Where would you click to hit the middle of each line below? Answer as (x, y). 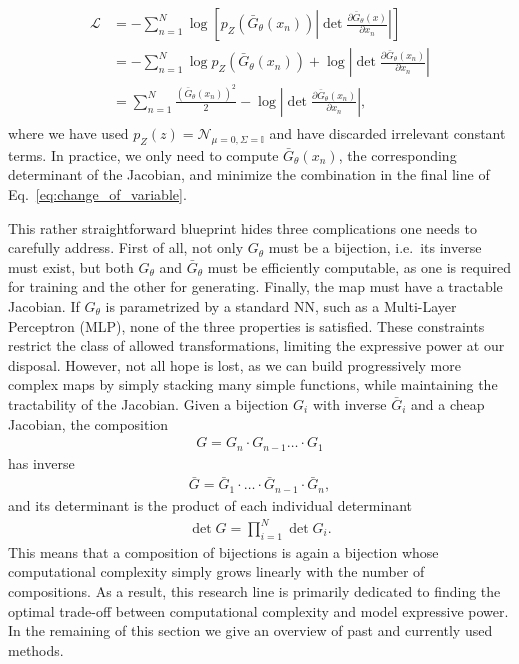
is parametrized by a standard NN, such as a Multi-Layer (281, 305)
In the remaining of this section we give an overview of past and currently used (250, 630)
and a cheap (448, 403)
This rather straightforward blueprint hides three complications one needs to (242, 227)
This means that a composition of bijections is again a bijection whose (223, 551)
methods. (36, 649)
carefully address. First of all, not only (126, 247)
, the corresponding (397, 154)
